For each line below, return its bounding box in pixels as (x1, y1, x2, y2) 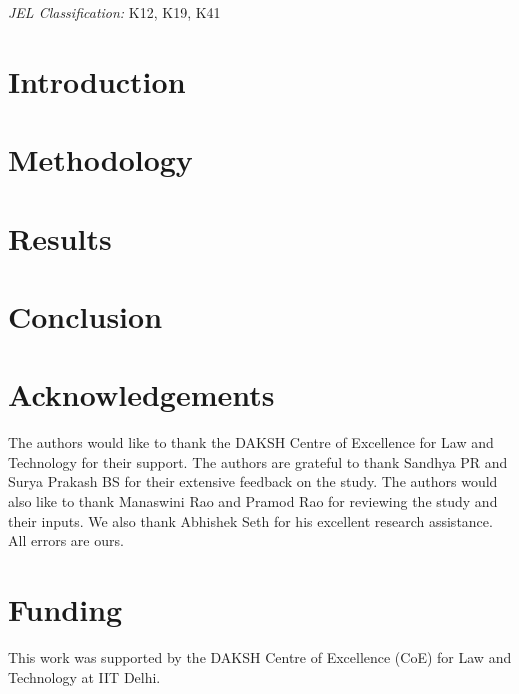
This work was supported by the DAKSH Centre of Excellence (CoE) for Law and (8, 646, 512, 667)
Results (8, 217, 112, 258)
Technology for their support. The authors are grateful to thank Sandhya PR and (8, 451, 508, 472)
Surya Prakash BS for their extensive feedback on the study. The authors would (8, 471, 498, 492)
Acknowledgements (8, 374, 275, 415)
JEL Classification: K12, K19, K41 (8, 2, 221, 22)
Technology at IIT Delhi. (8, 666, 161, 687)
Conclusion (8, 295, 163, 336)
